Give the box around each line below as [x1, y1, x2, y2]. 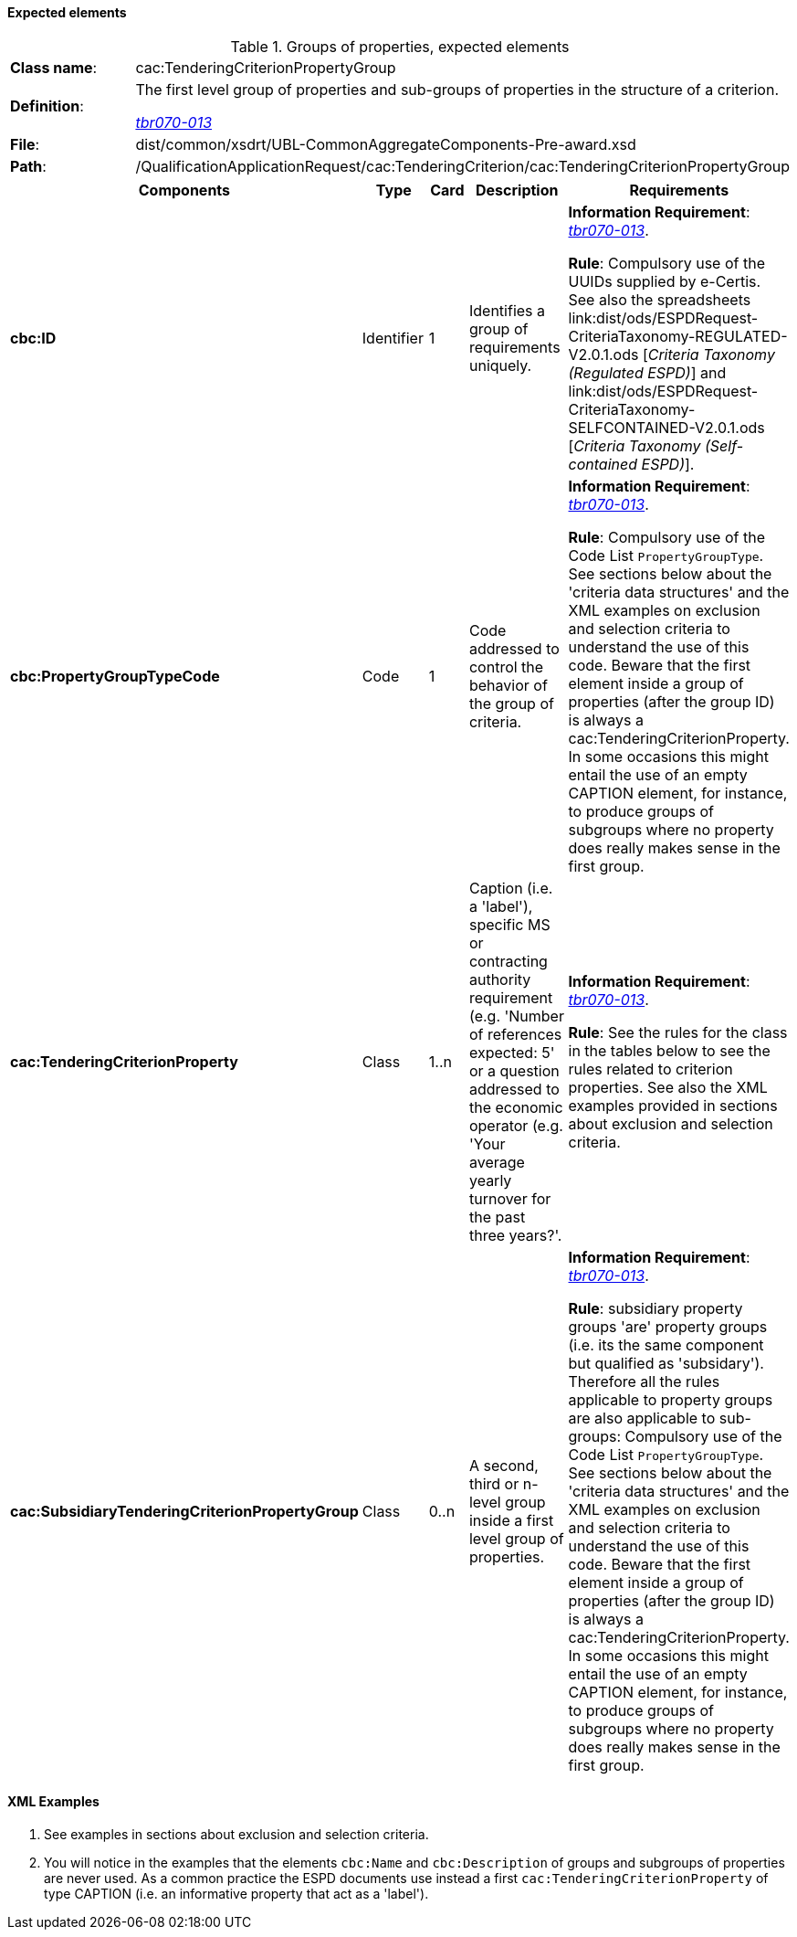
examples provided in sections [568, 1096, 778, 1115]
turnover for [468, 1189, 551, 1208]
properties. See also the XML [568, 1077, 768, 1096]
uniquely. [468, 355, 532, 375]
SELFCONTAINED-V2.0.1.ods [568, 418, 765, 437]
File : [10, 134, 40, 153]
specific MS [468, 915, 551, 934]
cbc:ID [10, 328, 57, 347]
